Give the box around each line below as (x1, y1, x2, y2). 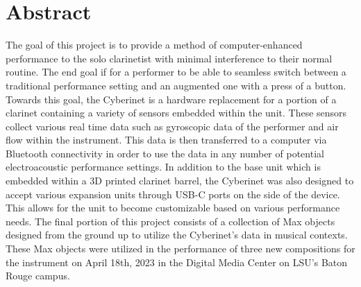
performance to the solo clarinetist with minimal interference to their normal (6, 51, 333, 65)
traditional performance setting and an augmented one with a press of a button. (6, 78, 346, 92)
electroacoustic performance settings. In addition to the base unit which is (6, 159, 321, 174)
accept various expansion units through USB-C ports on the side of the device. (6, 186, 340, 201)
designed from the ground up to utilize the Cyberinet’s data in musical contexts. (6, 227, 348, 242)
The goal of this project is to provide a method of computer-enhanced (6, 37, 303, 52)
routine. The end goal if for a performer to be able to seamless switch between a (6, 64, 346, 79)
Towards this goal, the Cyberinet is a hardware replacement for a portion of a (6, 92, 337, 106)
